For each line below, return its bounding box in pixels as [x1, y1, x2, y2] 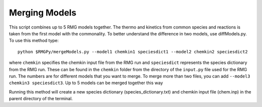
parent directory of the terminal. [9, 96, 73, 102]
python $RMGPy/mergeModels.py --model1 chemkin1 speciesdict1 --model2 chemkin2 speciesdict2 [17, 49, 248, 54]
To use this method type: [9, 38, 59, 44]
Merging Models [9, 7, 77, 18]
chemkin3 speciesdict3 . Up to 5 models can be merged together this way [9, 80, 164, 86]
